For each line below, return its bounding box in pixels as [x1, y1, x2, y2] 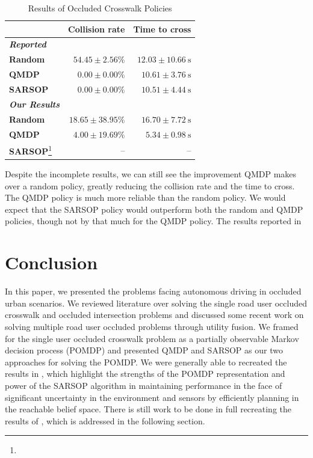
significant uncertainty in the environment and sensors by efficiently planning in [5, 391, 299, 403]
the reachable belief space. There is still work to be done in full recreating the [5, 403, 292, 415]
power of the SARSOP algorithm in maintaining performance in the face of [5, 379, 282, 391]
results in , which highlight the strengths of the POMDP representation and [5, 367, 285, 380]
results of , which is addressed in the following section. [5, 414, 205, 427]
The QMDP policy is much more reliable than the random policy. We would [5, 191, 286, 204]
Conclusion [5, 250, 98, 275]
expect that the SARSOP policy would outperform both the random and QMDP [5, 203, 303, 215]
